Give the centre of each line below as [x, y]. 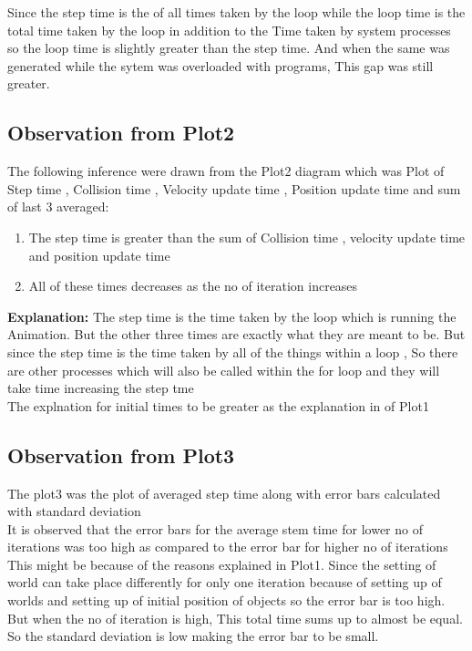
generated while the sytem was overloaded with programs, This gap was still [221, 65]
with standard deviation [74, 511]
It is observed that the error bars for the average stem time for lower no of [215, 528]
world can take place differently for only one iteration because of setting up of [225, 582]
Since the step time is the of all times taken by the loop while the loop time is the [236, 12]
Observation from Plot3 [121, 455]
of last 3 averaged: [58, 207]
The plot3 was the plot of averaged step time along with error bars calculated [224, 493]
